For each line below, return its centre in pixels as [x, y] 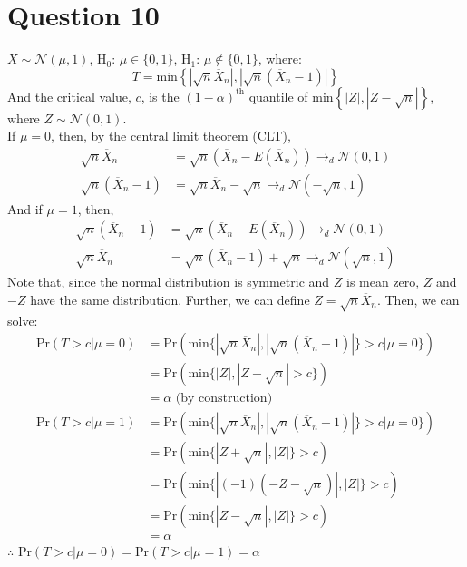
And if [25, 208]
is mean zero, [383, 282]
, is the [160, 96]
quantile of [278, 96]
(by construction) [224, 399]
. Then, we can [418, 299]
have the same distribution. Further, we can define [170, 299]
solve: [23, 320]
